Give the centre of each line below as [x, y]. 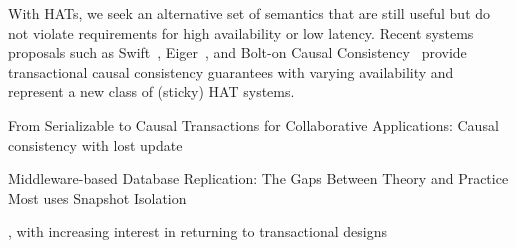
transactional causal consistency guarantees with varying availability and [231, 71]
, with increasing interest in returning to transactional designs [197, 231]
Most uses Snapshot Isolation [97, 197]
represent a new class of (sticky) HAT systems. [151, 91]
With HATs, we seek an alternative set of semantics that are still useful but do [249, 13]
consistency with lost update [95, 144]
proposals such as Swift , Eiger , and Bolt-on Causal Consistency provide [237, 52]
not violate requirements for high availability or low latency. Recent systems [241, 32]
